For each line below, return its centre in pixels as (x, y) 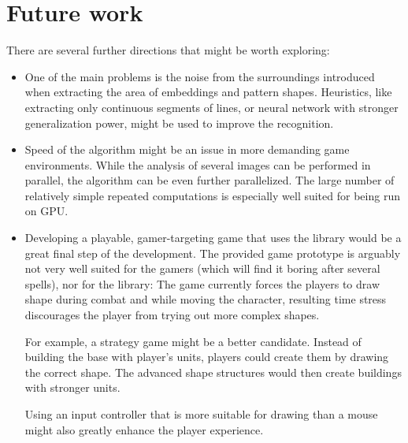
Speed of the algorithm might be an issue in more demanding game (187, 149)
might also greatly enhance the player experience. (144, 429)
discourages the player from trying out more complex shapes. (172, 315)
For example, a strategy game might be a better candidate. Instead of (193, 341)
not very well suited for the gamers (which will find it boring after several (202, 268)
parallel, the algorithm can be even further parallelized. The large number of (210, 180)
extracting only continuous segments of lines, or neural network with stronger (211, 107)
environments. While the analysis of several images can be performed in (198, 164)
